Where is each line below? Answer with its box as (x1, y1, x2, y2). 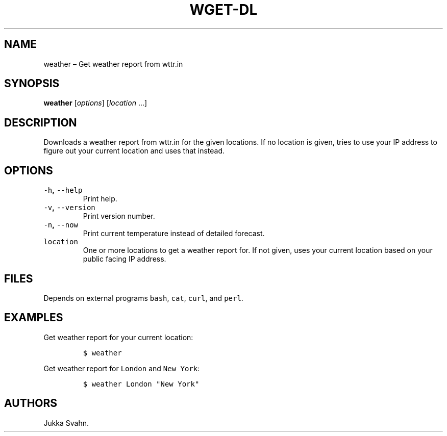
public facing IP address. (83, 254, 166, 264)
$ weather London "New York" (83, 379, 200, 388)
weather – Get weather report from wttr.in (43, 59, 183, 68)
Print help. (83, 194, 117, 203)
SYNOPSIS (4, 77, 60, 90)
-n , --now (43, 220, 79, 229)
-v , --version (43, 203, 95, 212)
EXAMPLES (4, 311, 63, 324)
